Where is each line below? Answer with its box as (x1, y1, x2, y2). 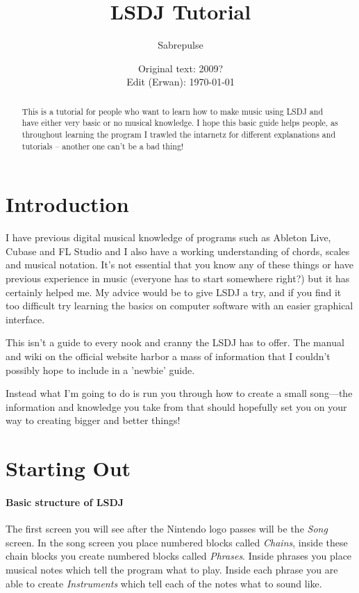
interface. (6, 311, 45, 326)
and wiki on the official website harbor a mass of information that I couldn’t (6, 349, 331, 364)
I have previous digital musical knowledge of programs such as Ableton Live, (6, 230, 331, 245)
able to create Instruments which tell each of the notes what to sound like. (6, 576, 322, 590)
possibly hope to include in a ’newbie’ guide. (6, 362, 195, 377)
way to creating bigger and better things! (6, 413, 181, 428)
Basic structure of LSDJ (6, 494, 124, 509)
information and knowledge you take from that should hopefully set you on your (6, 399, 347, 414)
